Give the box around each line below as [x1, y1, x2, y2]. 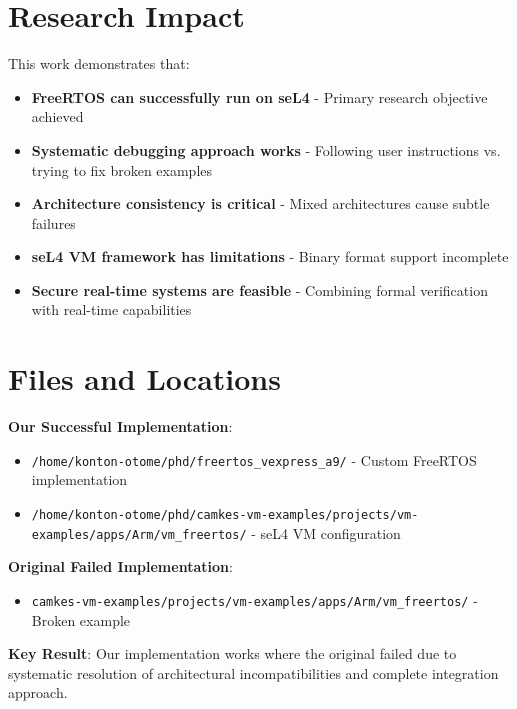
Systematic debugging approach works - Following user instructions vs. [31, 139, 501, 160]
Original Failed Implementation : [8, 556, 233, 577]
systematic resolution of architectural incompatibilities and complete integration [8, 662, 499, 683]
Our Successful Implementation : [8, 416, 233, 437]
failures [31, 212, 76, 233]
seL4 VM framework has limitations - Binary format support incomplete [31, 246, 509, 267]
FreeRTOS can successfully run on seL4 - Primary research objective [31, 86, 488, 107]
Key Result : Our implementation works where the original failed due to [8, 643, 457, 664]
